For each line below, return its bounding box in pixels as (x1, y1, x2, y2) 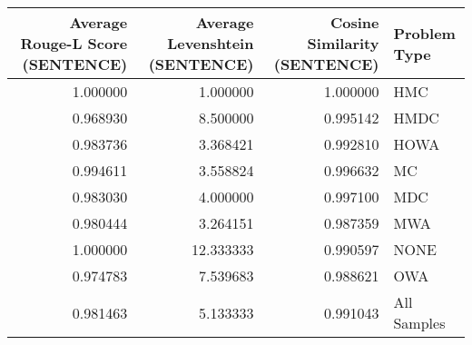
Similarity (307, 33, 379, 54)
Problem (393, 22, 456, 44)
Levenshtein (167, 33, 254, 54)
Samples (393, 312, 446, 333)
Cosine (329, 12, 379, 33)
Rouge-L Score (20, 33, 128, 54)
